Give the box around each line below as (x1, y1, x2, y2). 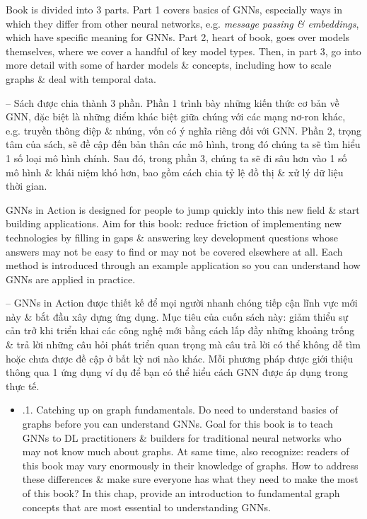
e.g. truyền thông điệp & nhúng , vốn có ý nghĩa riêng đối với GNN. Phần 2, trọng (6, 122, 361, 137)
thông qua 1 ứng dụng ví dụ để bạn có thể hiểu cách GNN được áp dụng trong (6, 365, 348, 380)
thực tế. (6, 378, 40, 393)
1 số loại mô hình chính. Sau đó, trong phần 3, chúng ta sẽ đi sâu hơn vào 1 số (6, 150, 347, 165)
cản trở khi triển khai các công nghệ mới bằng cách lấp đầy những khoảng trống (6, 323, 355, 338)
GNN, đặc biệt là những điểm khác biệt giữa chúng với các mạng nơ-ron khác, (6, 109, 346, 124)
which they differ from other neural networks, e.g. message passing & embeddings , (6, 16, 359, 30)
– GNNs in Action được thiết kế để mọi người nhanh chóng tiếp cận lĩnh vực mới (6, 295, 358, 310)
